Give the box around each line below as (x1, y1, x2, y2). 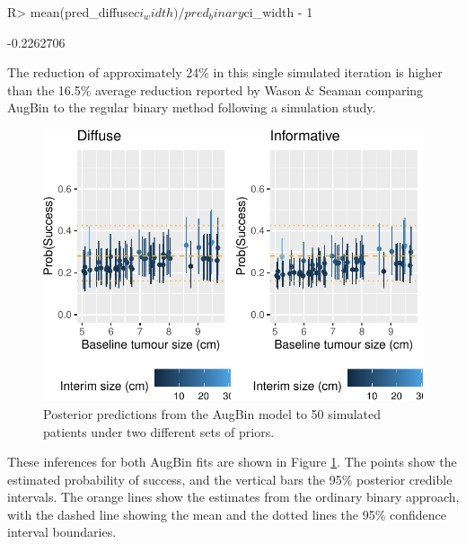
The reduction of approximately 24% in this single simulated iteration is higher (7, 63, 443, 82)
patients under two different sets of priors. (43, 422, 275, 441)
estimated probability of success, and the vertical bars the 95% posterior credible (7, 469, 453, 488)
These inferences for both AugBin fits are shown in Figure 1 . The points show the (7, 452, 457, 471)
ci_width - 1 (243, 3, 313, 21)
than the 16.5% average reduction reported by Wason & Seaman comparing (7, 80, 424, 99)
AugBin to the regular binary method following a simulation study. (7, 98, 376, 117)
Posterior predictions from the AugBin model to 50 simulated (43, 404, 382, 423)
